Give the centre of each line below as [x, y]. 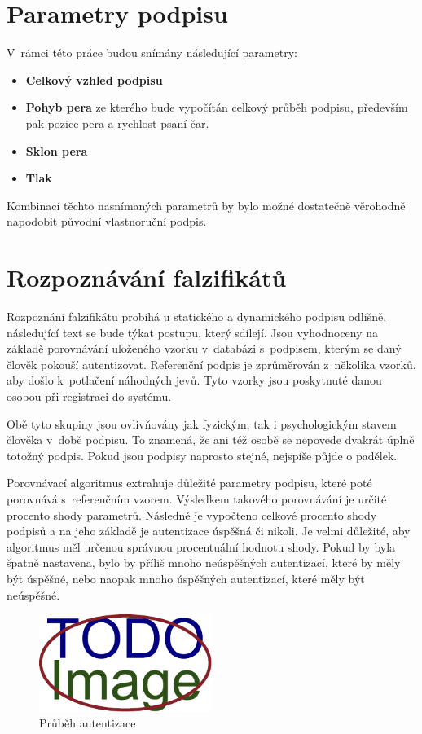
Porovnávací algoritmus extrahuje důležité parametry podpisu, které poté [189, 483]
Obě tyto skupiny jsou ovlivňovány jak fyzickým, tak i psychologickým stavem [202, 423]
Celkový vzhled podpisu [94, 79]
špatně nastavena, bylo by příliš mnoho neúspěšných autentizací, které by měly [204, 563]
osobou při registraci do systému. [89, 396]
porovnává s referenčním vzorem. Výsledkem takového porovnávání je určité [197, 498]
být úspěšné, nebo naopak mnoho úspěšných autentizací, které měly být [186, 578]
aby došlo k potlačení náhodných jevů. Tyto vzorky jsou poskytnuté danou [194, 380]
